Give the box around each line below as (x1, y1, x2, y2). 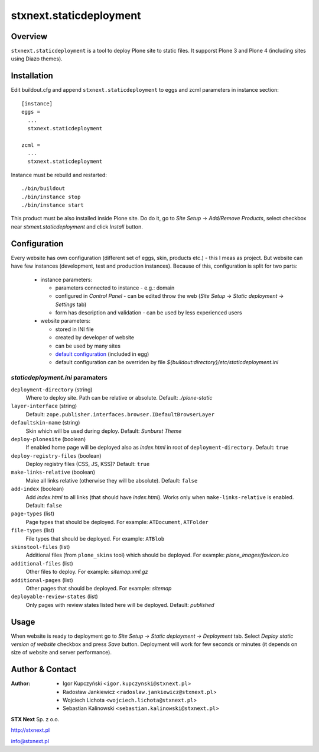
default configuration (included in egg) (55, 351, 149, 358)
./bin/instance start (21, 202, 84, 208)
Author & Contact (11, 664, 77, 674)
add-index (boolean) (11, 486, 64, 493)
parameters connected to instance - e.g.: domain (55, 284, 175, 291)
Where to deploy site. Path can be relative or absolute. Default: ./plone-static (25, 394, 213, 401)
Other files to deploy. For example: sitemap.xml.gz (25, 568, 148, 576)
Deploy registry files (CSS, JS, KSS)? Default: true (25, 461, 150, 468)
